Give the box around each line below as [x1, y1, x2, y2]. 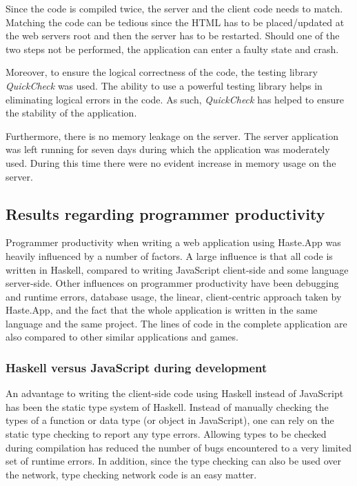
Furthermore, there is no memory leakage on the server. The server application [6, 128, 338, 143]
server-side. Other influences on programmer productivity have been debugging [6, 276, 339, 290]
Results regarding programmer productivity [6, 203, 325, 224]
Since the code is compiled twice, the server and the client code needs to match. [6, 1, 343, 15]
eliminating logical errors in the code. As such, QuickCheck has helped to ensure [6, 92, 344, 106]
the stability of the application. [6, 105, 137, 120]
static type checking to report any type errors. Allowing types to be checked [6, 427, 327, 441]
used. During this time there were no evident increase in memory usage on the [6, 155, 336, 170]
